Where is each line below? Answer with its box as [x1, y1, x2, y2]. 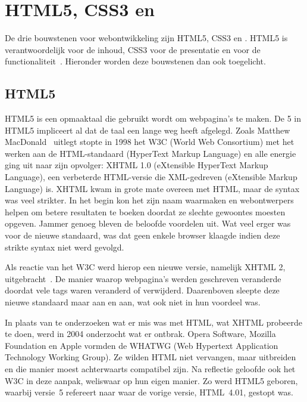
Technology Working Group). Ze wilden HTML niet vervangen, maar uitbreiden [5, 351, 296, 363]
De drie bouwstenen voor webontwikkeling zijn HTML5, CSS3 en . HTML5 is [5, 32, 288, 44]
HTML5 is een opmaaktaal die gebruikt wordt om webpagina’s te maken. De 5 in [5, 112, 301, 125]
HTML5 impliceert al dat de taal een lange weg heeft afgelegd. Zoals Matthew [5, 123, 290, 136]
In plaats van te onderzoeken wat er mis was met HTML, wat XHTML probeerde [5, 316, 303, 328]
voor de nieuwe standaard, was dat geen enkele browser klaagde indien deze [5, 229, 280, 242]
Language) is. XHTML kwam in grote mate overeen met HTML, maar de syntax [5, 182, 300, 194]
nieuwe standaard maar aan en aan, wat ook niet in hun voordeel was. [5, 296, 261, 308]
